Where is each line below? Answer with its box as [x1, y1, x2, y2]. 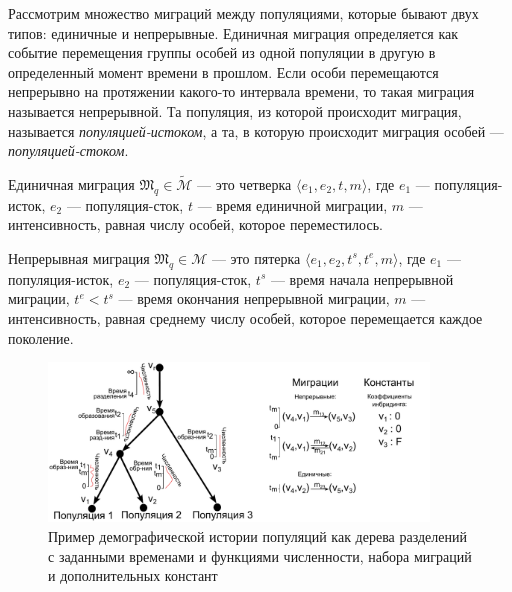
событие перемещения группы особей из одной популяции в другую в [8, 42, 436, 63]
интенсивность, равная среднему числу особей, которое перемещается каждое [8, 307, 483, 328]
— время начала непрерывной [270, 268, 454, 289]
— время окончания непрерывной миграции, [118, 288, 390, 309]
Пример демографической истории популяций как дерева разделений [48, 525, 467, 546]
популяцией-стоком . [8, 140, 129, 161]
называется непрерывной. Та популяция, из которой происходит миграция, [8, 100, 462, 121]
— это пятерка [211, 247, 301, 268]
